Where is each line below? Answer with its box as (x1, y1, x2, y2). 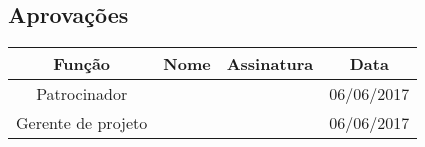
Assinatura (226, 52, 314, 76)
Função (53, 52, 111, 76)
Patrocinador (36, 82, 128, 106)
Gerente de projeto (16, 111, 148, 135)
